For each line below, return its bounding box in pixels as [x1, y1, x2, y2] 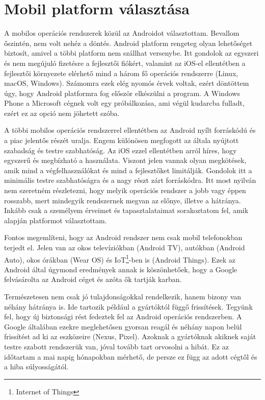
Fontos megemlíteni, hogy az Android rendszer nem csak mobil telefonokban [4, 232, 243, 243]
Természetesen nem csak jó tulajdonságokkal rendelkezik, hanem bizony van [4, 291, 242, 302]
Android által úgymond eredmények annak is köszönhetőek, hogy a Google [4, 264, 237, 274]
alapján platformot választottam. [4, 215, 107, 225]
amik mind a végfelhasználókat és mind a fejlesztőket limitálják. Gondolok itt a [4, 164, 252, 175]
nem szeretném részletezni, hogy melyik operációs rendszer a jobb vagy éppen [4, 185, 246, 196]
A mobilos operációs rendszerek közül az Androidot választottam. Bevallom [4, 28, 240, 38]
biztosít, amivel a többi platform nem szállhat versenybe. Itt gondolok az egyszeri [4, 48, 259, 58]
